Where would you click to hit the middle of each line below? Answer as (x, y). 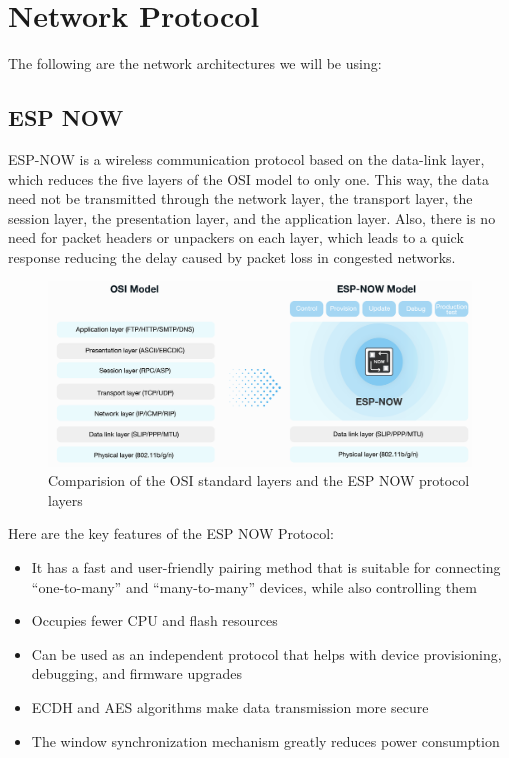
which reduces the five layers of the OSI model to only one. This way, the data (248, 178)
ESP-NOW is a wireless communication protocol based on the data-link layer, (246, 158)
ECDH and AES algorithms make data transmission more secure (230, 706)
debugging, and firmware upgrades (137, 673)
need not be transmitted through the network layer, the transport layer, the (240, 198)
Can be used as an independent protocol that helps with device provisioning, (266, 653)
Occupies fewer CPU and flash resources (154, 620)
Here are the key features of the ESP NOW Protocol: (171, 533)
